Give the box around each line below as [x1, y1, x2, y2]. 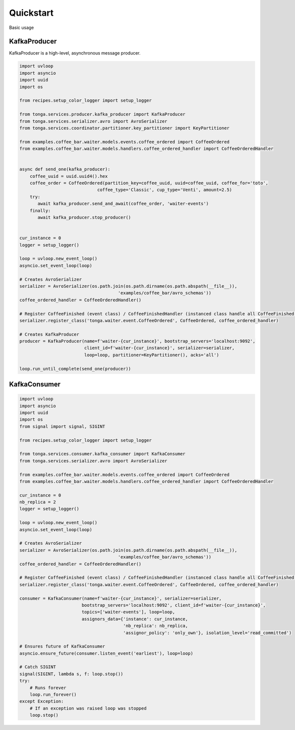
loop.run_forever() [29, 692, 77, 698]
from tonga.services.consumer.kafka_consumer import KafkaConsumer [19, 451, 186, 457]
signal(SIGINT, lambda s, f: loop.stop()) [19, 671, 123, 676]
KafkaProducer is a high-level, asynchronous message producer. [9, 50, 141, 56]
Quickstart [9, 7, 54, 18]
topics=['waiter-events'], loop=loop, [81, 609, 176, 615]
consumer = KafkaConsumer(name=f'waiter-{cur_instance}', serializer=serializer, [19, 595, 222, 601]
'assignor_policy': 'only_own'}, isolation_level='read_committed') [123, 630, 292, 636]
